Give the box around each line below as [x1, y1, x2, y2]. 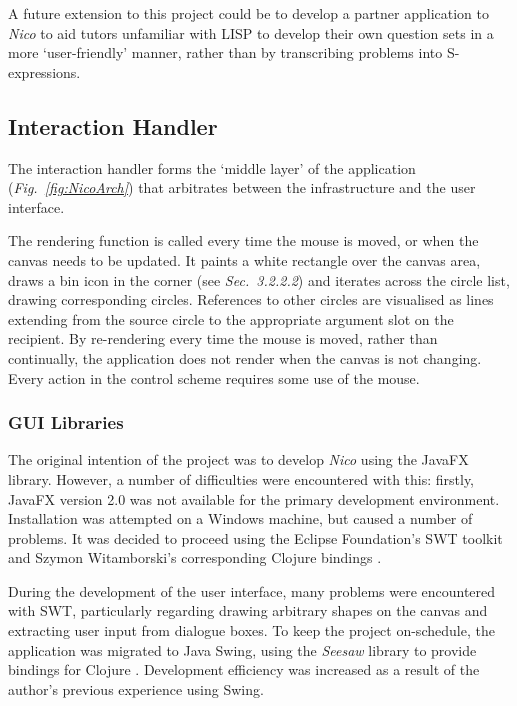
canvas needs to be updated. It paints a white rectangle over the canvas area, [8, 249, 481, 270]
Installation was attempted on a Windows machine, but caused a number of [8, 508, 473, 529]
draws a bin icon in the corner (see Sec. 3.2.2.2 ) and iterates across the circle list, [8, 269, 510, 290]
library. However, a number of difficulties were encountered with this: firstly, [8, 468, 475, 489]
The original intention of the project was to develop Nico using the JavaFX [8, 449, 469, 470]
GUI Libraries [8, 410, 124, 435]
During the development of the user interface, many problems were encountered [8, 580, 496, 601]
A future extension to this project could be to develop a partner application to [8, 3, 490, 23]
